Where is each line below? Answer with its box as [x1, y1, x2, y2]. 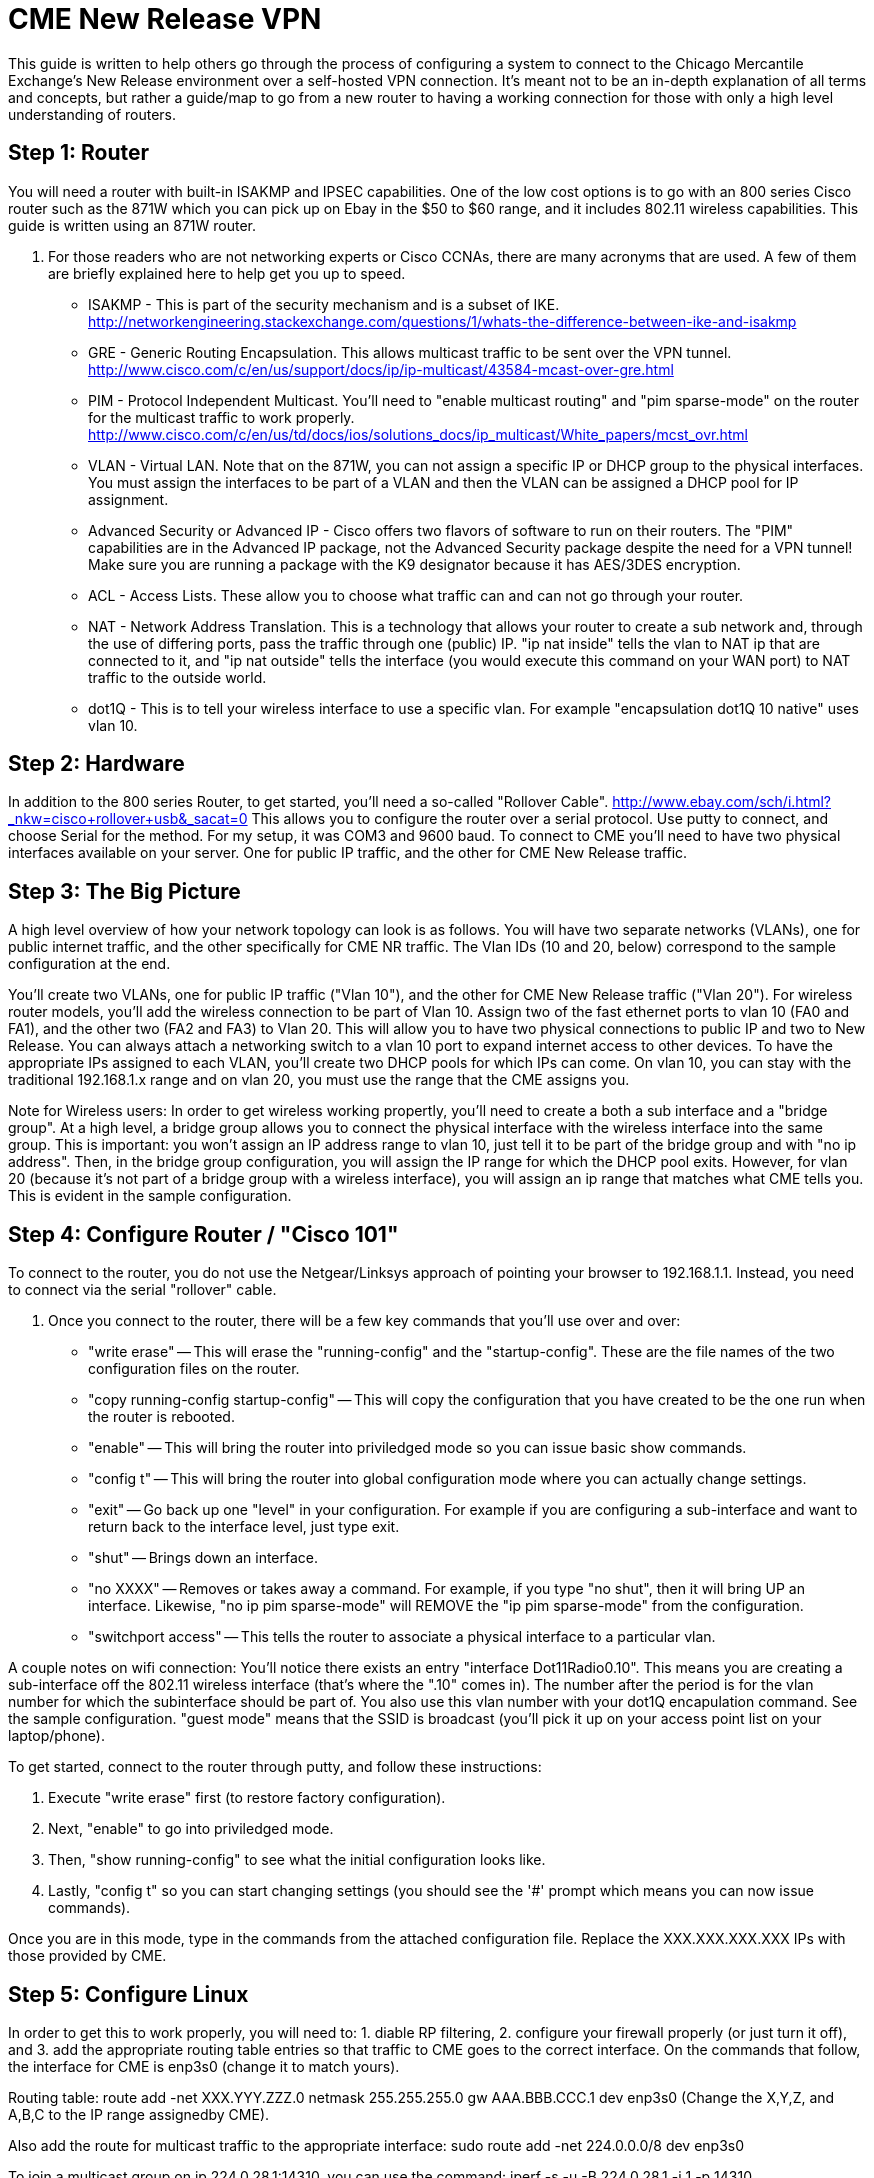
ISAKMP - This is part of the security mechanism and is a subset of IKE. [88, 295, 560, 313]
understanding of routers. [8, 105, 177, 123]
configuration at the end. [8, 955, 171, 973]
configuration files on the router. [88, 1360, 300, 1378]
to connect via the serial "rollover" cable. [8, 1281, 277, 1299]
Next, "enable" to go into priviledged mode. [48, 1820, 334, 1838]
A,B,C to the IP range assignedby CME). [8, 2105, 270, 2123]
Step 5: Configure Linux [8, 1981, 249, 2007]
